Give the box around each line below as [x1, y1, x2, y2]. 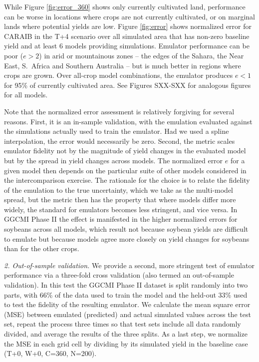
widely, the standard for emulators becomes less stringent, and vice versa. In [4, 204, 238, 214]
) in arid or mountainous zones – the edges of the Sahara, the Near [39, 50, 244, 60]
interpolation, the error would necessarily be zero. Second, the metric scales [4, 135, 235, 146]
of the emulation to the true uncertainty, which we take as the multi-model [4, 184, 234, 195]
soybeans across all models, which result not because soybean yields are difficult [4, 224, 249, 234]
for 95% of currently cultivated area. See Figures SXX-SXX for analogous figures [4, 79, 251, 90]
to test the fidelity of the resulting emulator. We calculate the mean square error [4, 299, 251, 310]
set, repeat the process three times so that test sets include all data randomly [4, 319, 241, 329]
